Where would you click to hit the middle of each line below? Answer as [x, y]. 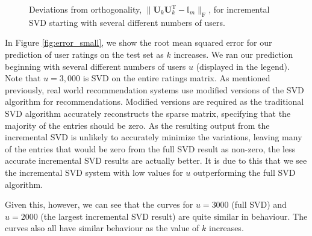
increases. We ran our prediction [233, 54]
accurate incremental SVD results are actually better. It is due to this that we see [156, 160]
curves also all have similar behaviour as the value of [102, 228]
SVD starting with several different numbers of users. [127, 22]
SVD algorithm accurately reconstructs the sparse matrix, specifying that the [148, 113]
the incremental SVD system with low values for [94, 172]
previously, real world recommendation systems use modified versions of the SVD [154, 89]
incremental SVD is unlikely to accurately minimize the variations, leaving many [154, 137]
